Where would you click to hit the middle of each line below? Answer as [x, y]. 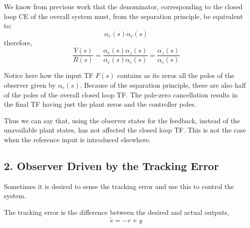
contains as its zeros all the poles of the [176, 75]
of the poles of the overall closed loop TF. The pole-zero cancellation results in [121, 94]
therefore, [18, 42]
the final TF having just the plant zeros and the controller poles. [100, 104]
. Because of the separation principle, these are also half [163, 85]
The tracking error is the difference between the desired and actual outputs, [117, 212]
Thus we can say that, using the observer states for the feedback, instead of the [122, 120]
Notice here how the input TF [49, 75]
